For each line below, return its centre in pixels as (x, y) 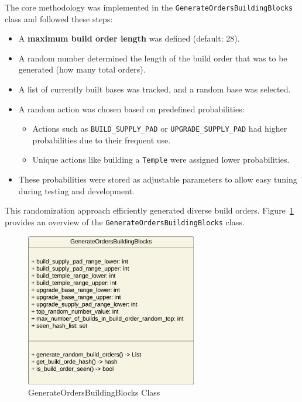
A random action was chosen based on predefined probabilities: (131, 109)
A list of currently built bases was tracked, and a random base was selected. (155, 89)
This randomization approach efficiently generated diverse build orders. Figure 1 (149, 210)
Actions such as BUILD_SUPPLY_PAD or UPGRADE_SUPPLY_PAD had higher (160, 128)
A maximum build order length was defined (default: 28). (129, 38)
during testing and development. (76, 190)
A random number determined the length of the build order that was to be (153, 58)
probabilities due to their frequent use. (102, 140)
